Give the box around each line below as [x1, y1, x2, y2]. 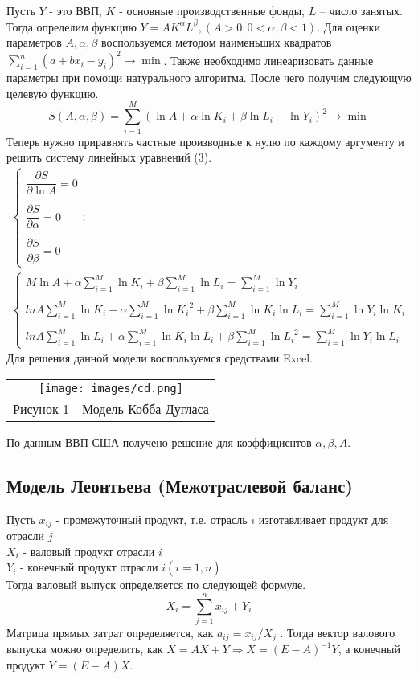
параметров [6, 34, 62, 51]
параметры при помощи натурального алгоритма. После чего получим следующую [6, 69, 412, 86]
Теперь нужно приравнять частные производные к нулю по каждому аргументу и [6, 133, 404, 149]
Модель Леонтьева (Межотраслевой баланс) [6, 472, 353, 497]
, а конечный [338, 640, 400, 657]
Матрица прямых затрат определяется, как [6, 624, 214, 640]
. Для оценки [317, 18, 380, 35]
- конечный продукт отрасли [19, 558, 158, 575]
